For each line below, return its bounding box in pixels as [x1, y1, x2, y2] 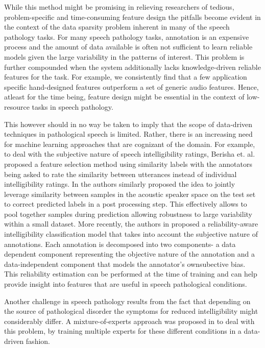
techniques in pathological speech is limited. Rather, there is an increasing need [4, 129, 253, 139]
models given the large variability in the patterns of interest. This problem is [4, 51, 245, 62]
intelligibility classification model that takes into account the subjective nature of [4, 229, 258, 239]
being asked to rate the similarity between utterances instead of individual [4, 168, 237, 179]
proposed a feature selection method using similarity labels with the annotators [4, 158, 252, 169]
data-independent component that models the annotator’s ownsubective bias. [4, 258, 246, 269]
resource [4, 101, 30, 112]
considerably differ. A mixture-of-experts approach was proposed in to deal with [4, 315, 255, 326]
